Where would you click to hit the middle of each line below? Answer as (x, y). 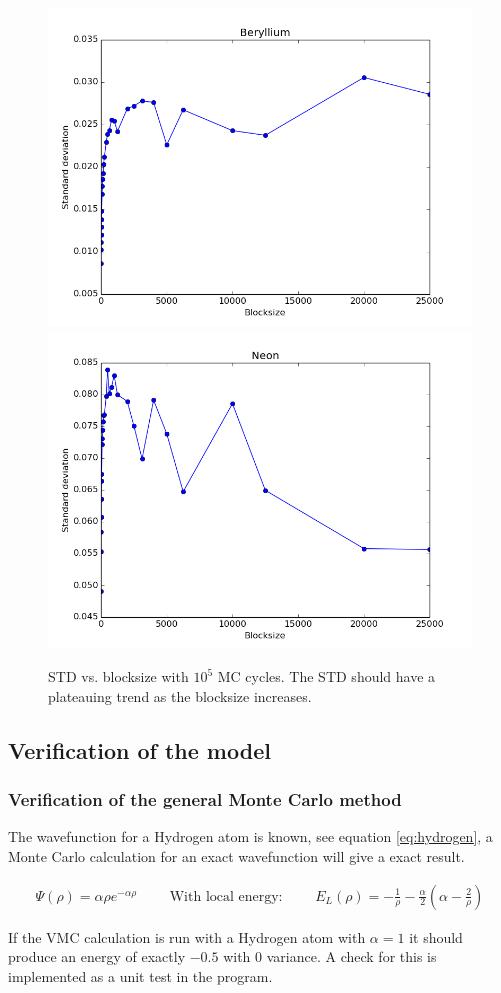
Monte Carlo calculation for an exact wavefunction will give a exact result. (236, 855)
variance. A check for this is (351, 956)
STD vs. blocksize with (118, 676)
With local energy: (226, 896)
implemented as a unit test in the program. (140, 975)
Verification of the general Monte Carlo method (205, 799)
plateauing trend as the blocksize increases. (180, 695)
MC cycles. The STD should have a (326, 676)
